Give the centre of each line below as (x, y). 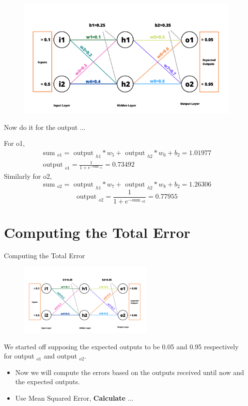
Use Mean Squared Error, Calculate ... (74, 398)
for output (19, 356)
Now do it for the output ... (45, 127)
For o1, (15, 143)
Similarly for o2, (28, 176)
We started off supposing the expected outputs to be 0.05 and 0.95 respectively (121, 346)
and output (60, 356)
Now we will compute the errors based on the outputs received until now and (130, 372)
